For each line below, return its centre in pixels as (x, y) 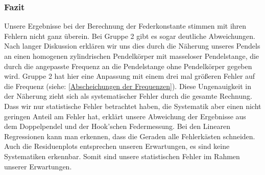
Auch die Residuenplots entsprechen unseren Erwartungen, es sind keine (117, 146)
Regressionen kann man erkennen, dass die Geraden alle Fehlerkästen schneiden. (130, 136)
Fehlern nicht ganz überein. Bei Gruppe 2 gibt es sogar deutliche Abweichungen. (130, 36)
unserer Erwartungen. (38, 166)
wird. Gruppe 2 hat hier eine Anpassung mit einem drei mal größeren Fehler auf (130, 76)
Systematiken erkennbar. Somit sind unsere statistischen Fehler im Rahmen (122, 156)
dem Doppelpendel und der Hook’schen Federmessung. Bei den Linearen (117, 126)
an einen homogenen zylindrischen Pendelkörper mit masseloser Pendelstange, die (132, 56)
